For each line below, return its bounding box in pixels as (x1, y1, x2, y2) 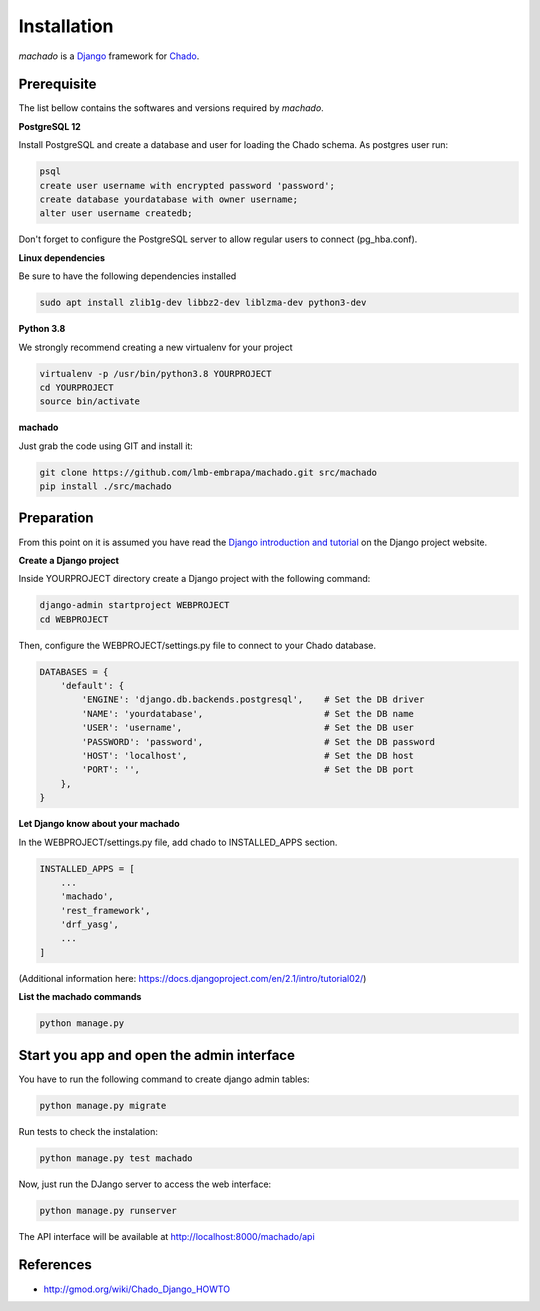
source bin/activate (39, 396, 140, 407)
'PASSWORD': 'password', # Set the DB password (81, 736, 435, 747)
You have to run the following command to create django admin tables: (18, 1073, 310, 1085)
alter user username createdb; (39, 208, 194, 219)
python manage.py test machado (39, 1152, 194, 1164)
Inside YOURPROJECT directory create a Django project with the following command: (18, 573, 371, 585)
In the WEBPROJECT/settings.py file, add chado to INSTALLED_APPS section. (18, 836, 338, 848)
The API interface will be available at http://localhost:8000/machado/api (18, 1230, 315, 1242)
